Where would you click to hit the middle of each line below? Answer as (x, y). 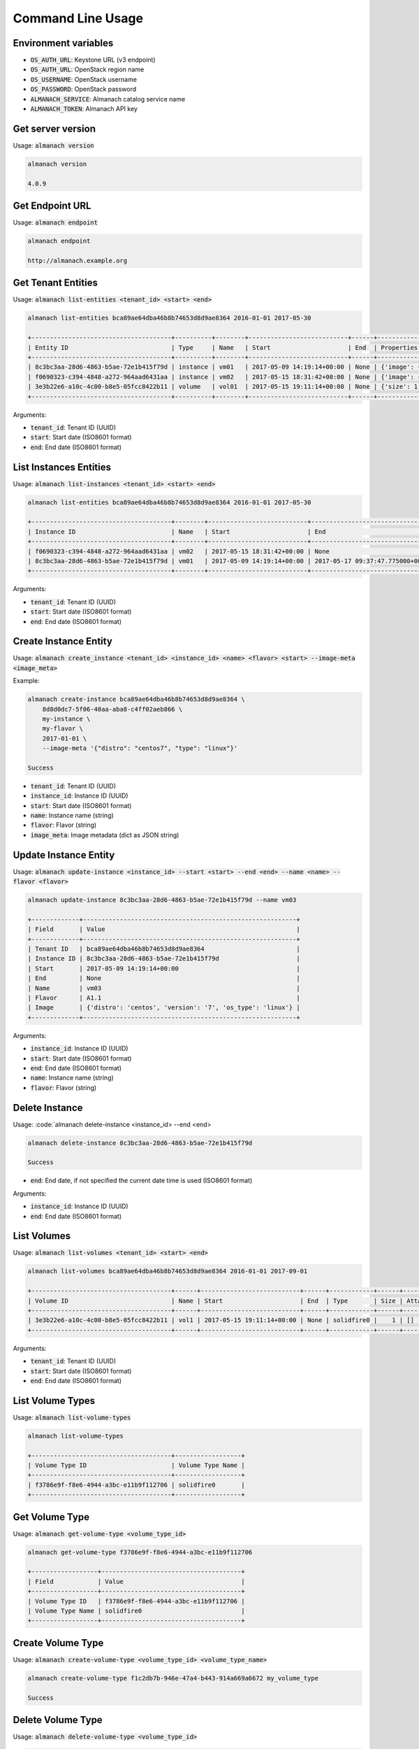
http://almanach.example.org (78, 260)
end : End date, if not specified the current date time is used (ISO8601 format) (141, 1181)
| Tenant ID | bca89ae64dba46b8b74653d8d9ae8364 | (164, 949)
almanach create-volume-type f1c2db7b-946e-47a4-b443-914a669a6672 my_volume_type (173, 1678)
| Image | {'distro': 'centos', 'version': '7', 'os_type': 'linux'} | (164, 1008)
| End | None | (164, 978)
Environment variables (63, 43)
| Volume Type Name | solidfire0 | (136, 1611)
